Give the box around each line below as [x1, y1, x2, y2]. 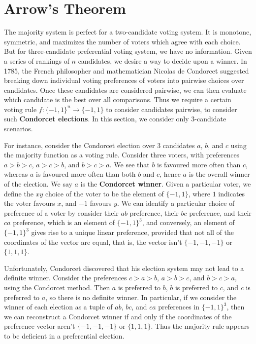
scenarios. [4, 123, 33, 134]
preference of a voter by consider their [4, 207, 119, 218]
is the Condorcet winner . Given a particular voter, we [80, 179, 251, 189]
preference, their [129, 207, 179, 218]
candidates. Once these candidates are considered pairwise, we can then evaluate [4, 84, 247, 95]
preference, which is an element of [13, 217, 115, 228]
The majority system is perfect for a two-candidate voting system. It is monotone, [4, 27, 252, 37]
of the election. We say [4, 179, 72, 189]
